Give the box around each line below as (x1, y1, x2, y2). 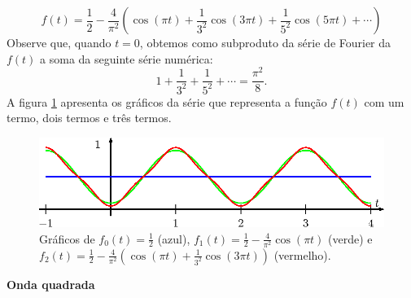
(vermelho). (273, 246, 331, 263)
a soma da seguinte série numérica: (40, 50, 213, 67)
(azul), (157, 230, 190, 247)
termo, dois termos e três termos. (7, 109, 172, 126)
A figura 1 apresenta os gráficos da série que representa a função (7, 93, 327, 110)
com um (364, 93, 404, 110)
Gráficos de (39, 230, 95, 247)
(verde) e (328, 230, 373, 247)
